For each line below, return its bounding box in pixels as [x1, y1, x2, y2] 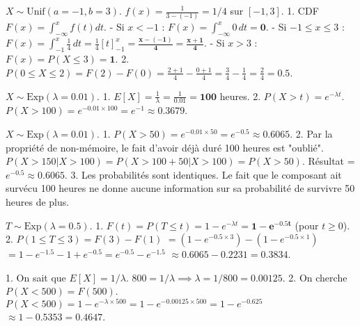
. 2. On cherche [282, 270, 347, 284]
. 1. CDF [281, 3, 319, 17]
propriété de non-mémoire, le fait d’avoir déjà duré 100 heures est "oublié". [6, 140, 324, 154]
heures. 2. [219, 88, 261, 103]
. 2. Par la [290, 127, 333, 141]
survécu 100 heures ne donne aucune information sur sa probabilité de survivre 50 [6, 181, 355, 195]
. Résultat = [302, 154, 355, 168]
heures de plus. [6, 195, 70, 209]
